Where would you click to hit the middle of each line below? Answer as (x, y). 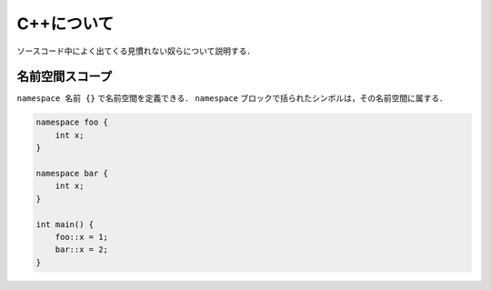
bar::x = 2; (82, 250)
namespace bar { (72, 173)
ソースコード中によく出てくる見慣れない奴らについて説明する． (136, 51)
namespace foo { (72, 122)
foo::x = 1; (82, 237)
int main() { (65, 224)
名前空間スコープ (65, 77)
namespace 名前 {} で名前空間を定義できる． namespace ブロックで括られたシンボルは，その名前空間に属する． (232, 98)
